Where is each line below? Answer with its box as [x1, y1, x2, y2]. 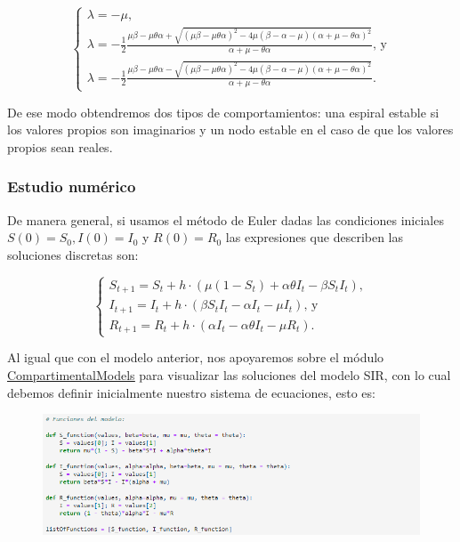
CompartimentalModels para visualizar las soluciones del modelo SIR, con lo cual [7, 365, 451, 384]
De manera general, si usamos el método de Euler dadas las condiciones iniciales [7, 210, 444, 229]
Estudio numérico [7, 175, 136, 198]
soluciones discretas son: [7, 245, 139, 263]
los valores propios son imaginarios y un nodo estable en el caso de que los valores [7, 120, 454, 139]
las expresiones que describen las [225, 228, 404, 247]
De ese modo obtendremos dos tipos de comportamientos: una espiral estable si [7, 102, 440, 121]
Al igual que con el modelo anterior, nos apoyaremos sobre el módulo [7, 348, 384, 367]
